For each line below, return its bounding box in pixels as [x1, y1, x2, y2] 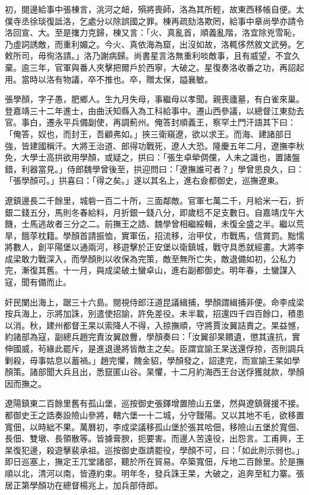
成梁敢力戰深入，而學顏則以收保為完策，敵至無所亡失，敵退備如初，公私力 [5, 252, 296, 264]
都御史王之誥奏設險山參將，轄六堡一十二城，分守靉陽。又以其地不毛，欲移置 [5, 409, 304, 421]
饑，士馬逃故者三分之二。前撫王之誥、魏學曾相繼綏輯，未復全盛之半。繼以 [5, 217, 296, 230]
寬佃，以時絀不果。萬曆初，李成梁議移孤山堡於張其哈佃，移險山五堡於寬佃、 [5, 420, 304, 433]
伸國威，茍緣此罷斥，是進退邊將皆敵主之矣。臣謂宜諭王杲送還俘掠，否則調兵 [5, 342, 304, 355]
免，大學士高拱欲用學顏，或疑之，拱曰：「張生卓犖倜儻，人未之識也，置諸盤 [5, 151, 300, 163]
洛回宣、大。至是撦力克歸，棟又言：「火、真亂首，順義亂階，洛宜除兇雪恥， [5, 26, 300, 39]
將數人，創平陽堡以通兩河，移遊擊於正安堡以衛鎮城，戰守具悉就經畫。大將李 [5, 241, 304, 253]
